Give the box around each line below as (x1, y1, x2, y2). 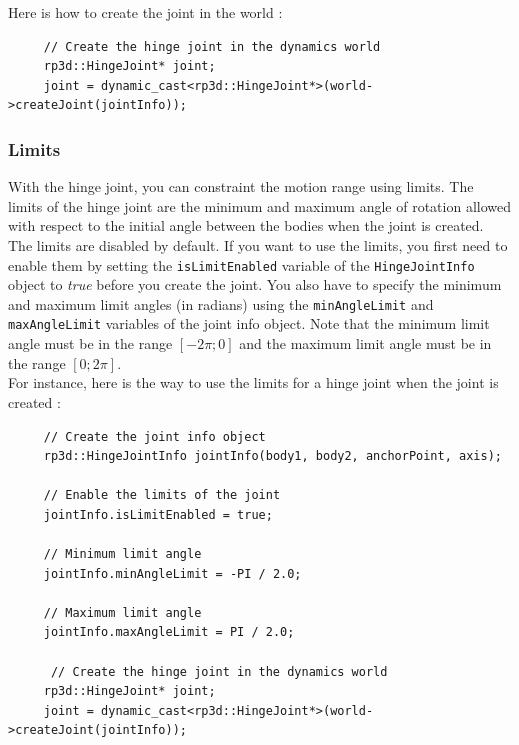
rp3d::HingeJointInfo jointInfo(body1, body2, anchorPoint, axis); (43, 449, 502, 464)
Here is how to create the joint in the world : (8, 2, 283, 22)
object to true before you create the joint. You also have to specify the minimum (8, 274, 502, 295)
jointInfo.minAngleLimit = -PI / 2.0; (43, 566, 302, 581)
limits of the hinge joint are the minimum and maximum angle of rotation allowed (8, 195, 511, 216)
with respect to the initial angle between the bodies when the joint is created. (8, 215, 484, 236)
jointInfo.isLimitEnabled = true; (43, 507, 273, 522)
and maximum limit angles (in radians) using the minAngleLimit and (8, 293, 434, 314)
